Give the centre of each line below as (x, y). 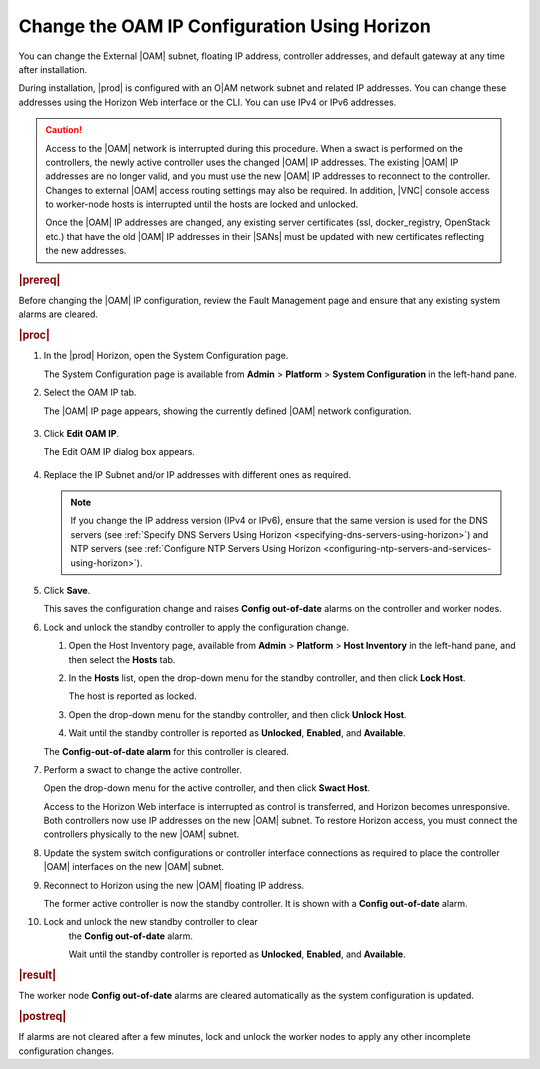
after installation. (53, 69)
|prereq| (39, 280)
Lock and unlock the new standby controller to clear (151, 922)
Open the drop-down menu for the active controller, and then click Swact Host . (206, 788)
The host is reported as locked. (132, 696)
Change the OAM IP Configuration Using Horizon (225, 26)
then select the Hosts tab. (122, 659)
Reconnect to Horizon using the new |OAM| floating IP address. (174, 885)
